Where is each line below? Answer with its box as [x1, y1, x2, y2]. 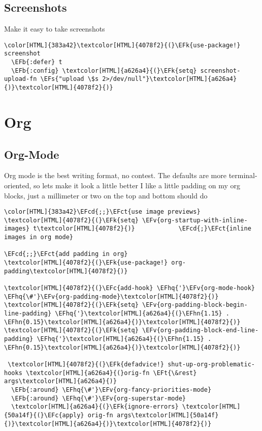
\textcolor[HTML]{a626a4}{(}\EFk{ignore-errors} [11, 403, 179, 411]
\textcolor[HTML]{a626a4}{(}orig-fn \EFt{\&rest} [25, 369, 197, 377]
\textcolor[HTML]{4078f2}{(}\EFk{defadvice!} [8, 360, 164, 368]
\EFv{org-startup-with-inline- [142, 216, 248, 224]
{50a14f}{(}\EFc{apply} [4, 411, 84, 419]
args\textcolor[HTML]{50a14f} [116, 411, 219, 419]
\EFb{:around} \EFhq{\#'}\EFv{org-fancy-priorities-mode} [11, 386, 212, 393]
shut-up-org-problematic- [168, 360, 255, 368]
